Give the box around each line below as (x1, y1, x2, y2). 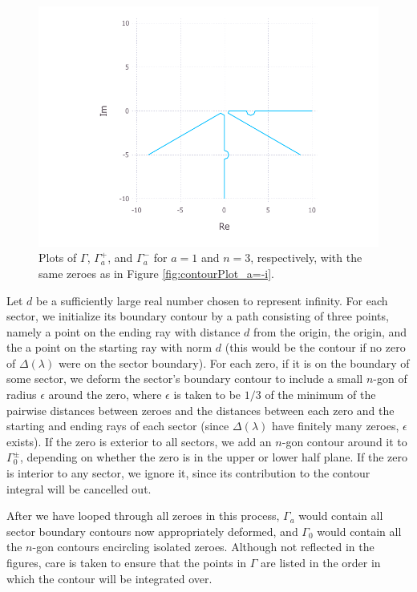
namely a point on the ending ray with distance (6, 323, 241, 340)
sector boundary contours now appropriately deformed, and (6, 522, 298, 539)
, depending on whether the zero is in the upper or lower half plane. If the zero (20, 449, 407, 465)
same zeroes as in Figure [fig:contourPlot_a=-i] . (38, 264, 274, 281)
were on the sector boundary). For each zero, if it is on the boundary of (58, 354, 410, 371)
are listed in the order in (261, 554, 381, 571)
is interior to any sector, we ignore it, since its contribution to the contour (6, 465, 370, 481)
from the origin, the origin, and (253, 323, 407, 340)
